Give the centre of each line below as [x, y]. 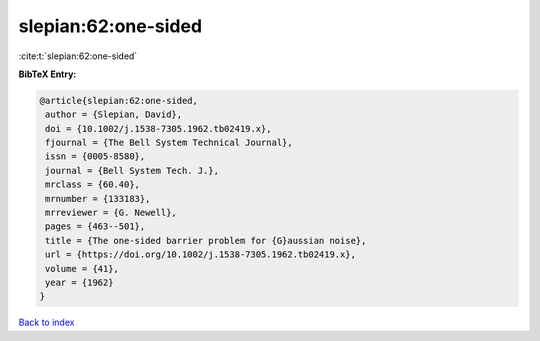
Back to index [46, 322]
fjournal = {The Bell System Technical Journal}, [169, 143]
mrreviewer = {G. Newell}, [111, 213]
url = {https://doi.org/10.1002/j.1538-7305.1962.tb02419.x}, [201, 254]
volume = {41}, [82, 268]
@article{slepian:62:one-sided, [119, 100]
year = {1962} [79, 282]
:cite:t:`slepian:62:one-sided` [78, 56]
